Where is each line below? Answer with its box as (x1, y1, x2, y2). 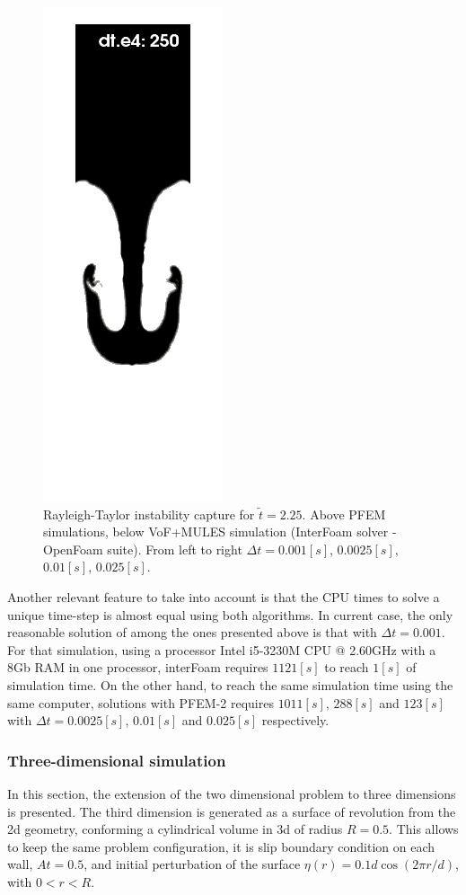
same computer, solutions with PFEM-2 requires (7, 693, 274, 712)
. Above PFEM (302, 504, 386, 523)
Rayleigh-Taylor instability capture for (43, 504, 255, 523)
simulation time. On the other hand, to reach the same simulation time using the (7, 675, 453, 694)
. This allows (389, 820, 459, 838)
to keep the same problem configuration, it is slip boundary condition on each (7, 837, 435, 855)
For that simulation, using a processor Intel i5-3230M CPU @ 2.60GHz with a (7, 640, 436, 659)
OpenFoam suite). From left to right (43, 539, 242, 558)
